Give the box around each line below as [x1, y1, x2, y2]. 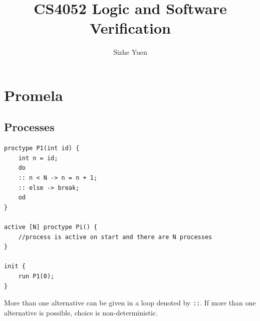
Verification [90, 18, 171, 38]
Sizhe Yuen [113, 47, 147, 57]
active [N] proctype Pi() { [4, 224, 98, 231]
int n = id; [18, 154, 58, 162]
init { [4, 263, 26, 270]
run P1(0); [18, 273, 55, 280]
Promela [4, 84, 63, 105]
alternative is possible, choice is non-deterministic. [4, 307, 158, 317]
